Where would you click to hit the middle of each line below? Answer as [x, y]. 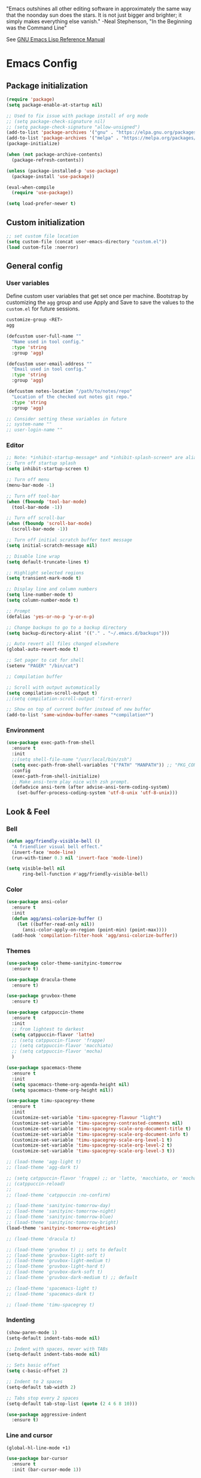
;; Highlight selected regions [45, 573]
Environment [25, 731]
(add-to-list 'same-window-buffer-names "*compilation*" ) [80, 715]
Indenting [20, 1320]
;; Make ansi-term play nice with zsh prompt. [71, 782]
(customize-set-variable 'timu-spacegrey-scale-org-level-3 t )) [93, 1151]
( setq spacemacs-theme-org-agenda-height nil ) [71, 1084]
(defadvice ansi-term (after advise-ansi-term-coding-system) [91, 788]
